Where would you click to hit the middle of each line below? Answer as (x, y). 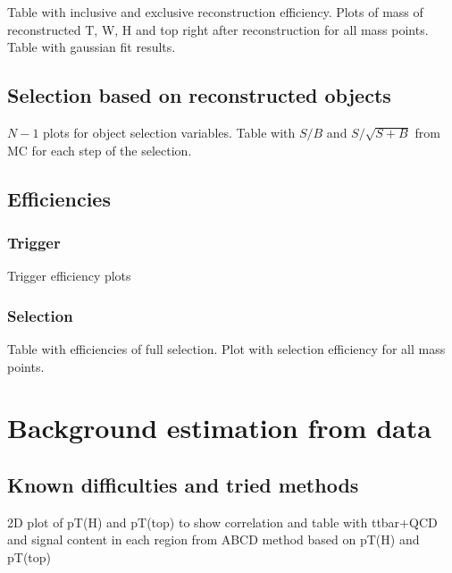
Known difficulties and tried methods (183, 484)
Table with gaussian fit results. (92, 47)
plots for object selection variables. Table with (169, 132)
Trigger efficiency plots (69, 276)
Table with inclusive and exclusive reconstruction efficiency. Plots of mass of (215, 12)
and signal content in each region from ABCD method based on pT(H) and (213, 539)
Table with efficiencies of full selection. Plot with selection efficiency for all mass (226, 348)
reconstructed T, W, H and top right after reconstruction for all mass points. (218, 29)
